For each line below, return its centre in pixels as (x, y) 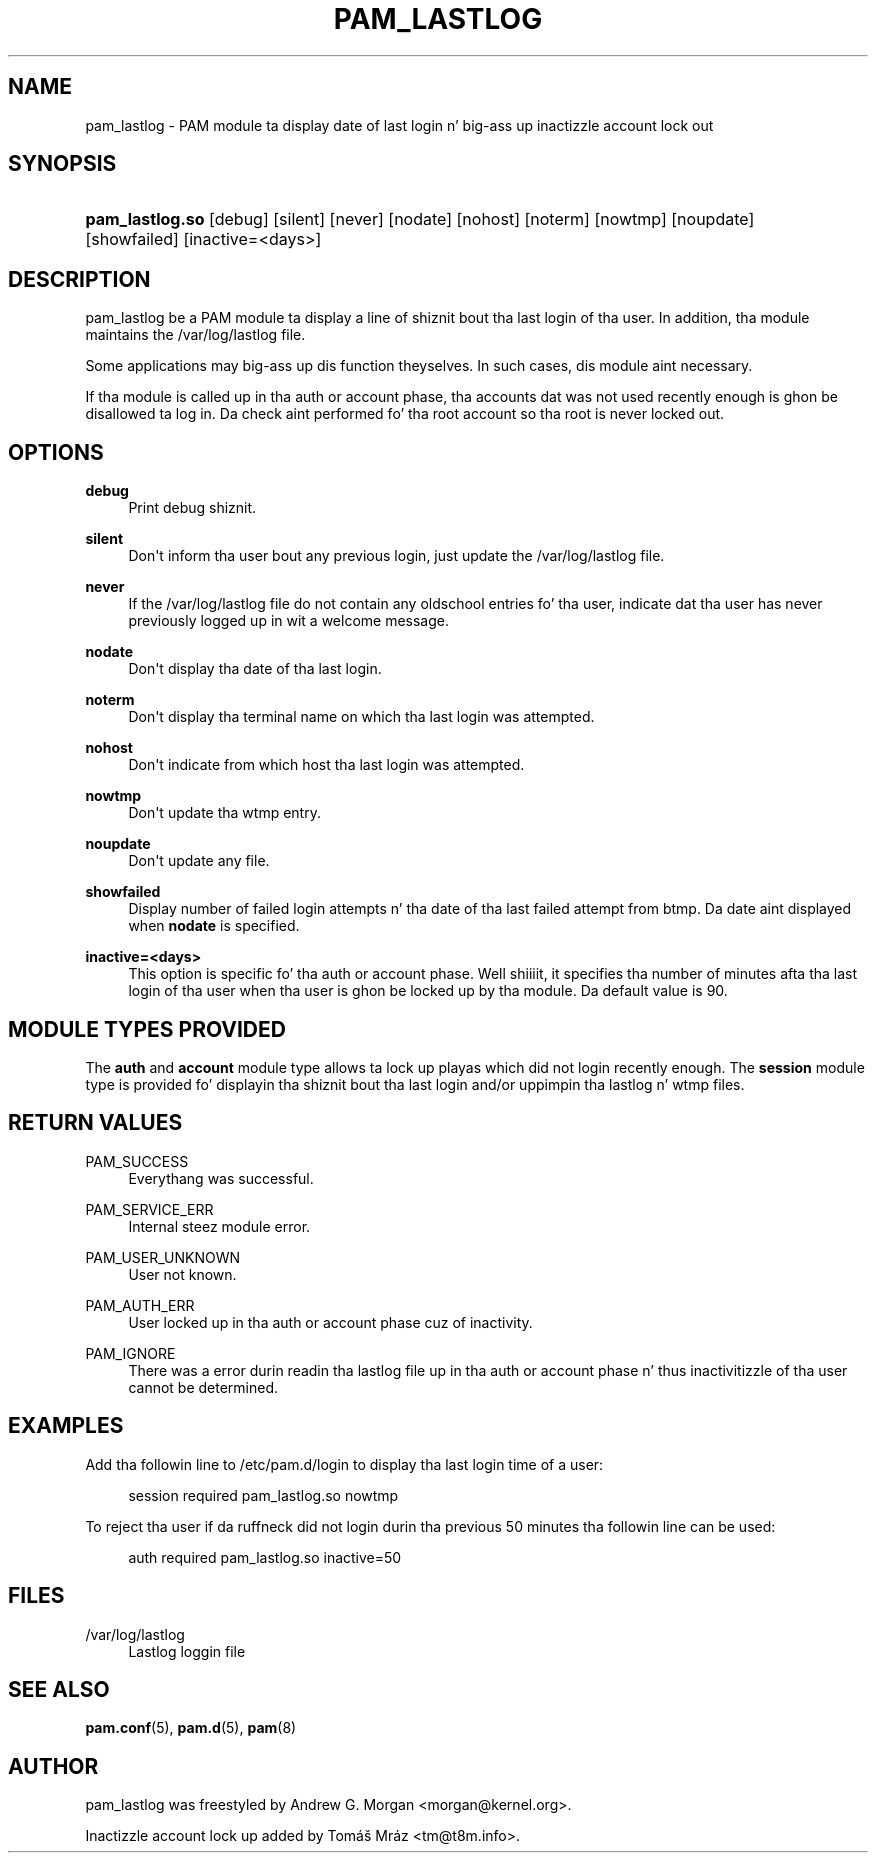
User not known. (182, 1274)
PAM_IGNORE (130, 1353)
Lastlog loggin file (187, 1651)
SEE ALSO (59, 1689)
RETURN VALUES (95, 1123)
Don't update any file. (199, 861)
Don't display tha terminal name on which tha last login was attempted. (361, 717)
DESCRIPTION (79, 279)
